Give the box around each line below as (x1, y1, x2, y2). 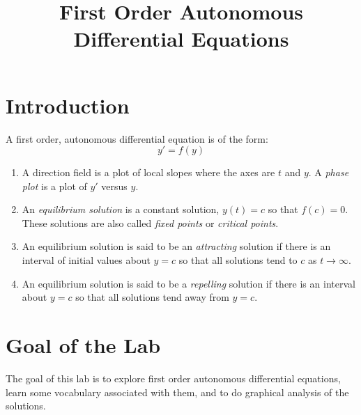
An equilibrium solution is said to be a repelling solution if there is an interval (22, 276, 355, 290)
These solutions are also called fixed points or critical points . (22, 215, 279, 230)
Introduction (6, 91, 130, 119)
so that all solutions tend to (178, 253, 298, 267)
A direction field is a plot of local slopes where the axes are (22, 165, 275, 180)
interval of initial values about (22, 253, 151, 267)
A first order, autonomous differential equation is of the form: (6, 131, 268, 146)
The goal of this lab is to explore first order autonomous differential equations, (6, 370, 341, 385)
